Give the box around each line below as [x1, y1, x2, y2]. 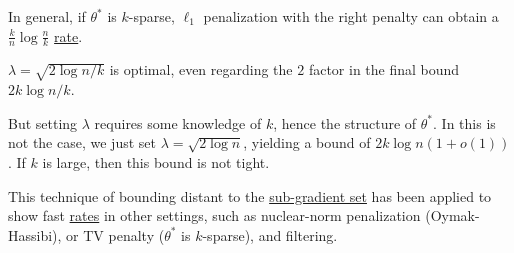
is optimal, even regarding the [109, 59, 293, 80]
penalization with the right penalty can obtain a [203, 6, 499, 26]
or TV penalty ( [66, 224, 165, 245]
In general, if [8, 6, 86, 26]
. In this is [433, 112, 496, 133]
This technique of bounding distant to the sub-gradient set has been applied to [8, 185, 492, 206]
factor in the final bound [308, 59, 460, 80]
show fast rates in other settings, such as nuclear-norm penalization [8, 205, 421, 226]
